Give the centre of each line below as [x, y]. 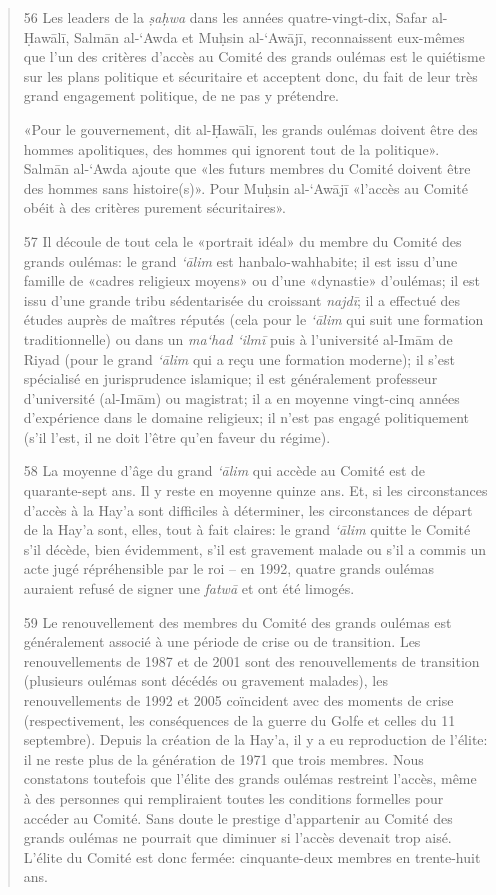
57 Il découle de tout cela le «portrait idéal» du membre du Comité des [242, 240]
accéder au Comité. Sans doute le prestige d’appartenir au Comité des [238, 817]
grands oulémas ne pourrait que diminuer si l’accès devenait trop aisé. [237, 837]
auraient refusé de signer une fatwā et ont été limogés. [189, 588]
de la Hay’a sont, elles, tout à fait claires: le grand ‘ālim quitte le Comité [247, 529]
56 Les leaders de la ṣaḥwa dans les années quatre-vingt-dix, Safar [225, 17]
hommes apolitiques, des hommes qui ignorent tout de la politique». [231, 148]
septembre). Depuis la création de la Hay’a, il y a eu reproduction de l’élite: [255, 739]
